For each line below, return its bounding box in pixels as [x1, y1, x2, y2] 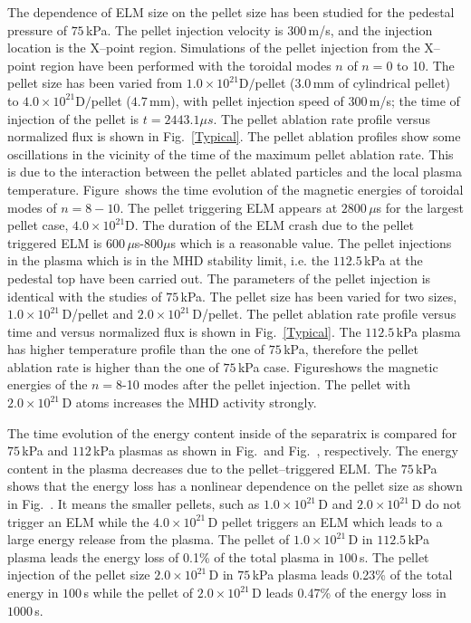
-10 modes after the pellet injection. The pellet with [122, 375, 410, 394]
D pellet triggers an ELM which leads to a [207, 512, 443, 531]
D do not [411, 494, 462, 513]
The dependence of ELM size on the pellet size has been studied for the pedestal [7, 3, 455, 21]
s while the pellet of [83, 583, 194, 601]
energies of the [7, 375, 88, 394]
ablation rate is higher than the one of [7, 357, 219, 376]
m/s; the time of [369, 91, 460, 110]
